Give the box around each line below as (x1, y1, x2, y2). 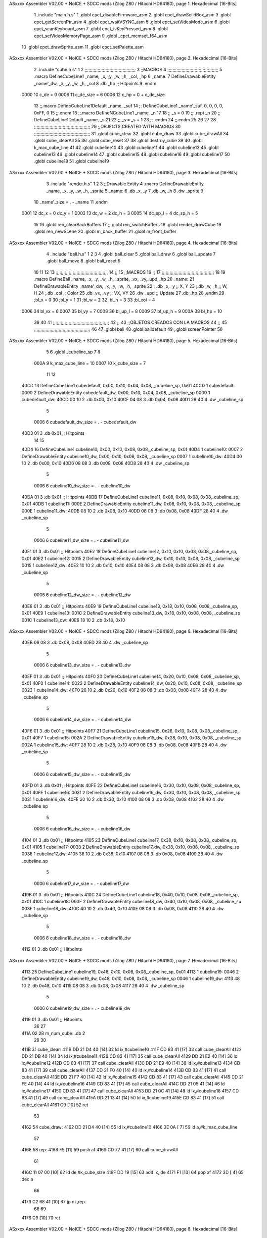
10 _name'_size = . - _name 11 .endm (34, 199, 108, 205)
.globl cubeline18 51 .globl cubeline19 (34, 158, 109, 164)
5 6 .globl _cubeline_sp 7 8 (46, 349, 101, 355)
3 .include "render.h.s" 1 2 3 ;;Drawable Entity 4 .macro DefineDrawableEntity (46, 181, 204, 187)
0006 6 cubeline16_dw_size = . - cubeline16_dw (34, 826, 131, 832)
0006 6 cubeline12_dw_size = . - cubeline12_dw (34, 592, 131, 598)
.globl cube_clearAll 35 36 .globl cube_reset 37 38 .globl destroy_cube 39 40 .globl (34, 138, 203, 144)
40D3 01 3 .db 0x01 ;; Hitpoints (21, 430, 85, 436)
